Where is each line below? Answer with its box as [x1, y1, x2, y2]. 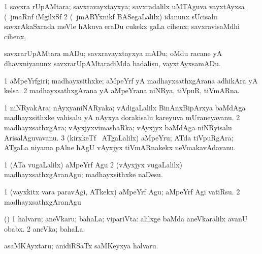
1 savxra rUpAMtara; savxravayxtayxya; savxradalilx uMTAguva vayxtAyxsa [4, 1, 245, 11]
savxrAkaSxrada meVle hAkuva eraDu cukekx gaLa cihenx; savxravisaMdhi [4, 21, 240, 32]
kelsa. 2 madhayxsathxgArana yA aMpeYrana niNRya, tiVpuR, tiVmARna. [4, 85, 240, 96]
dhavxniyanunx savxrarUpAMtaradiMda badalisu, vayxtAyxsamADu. [4, 58, 221, 68]
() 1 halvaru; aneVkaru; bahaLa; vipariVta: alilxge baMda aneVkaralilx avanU [4, 213, 248, 224]
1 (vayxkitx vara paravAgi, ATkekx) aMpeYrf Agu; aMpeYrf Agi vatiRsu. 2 [4, 186, 240, 196]
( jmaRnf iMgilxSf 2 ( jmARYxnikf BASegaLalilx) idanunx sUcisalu [4, 11, 217, 21]
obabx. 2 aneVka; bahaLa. [4, 223, 85, 234]
